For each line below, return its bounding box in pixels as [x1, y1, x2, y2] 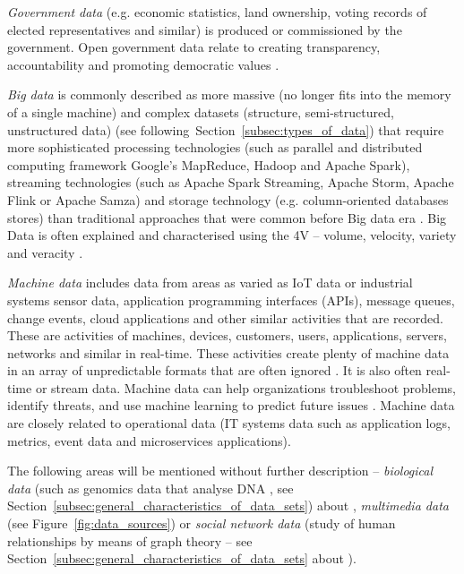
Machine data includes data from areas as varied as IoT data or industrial [7, 273, 413, 292]
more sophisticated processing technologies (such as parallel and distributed [7, 138, 423, 157]
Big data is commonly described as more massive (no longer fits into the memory [7, 85, 451, 104]
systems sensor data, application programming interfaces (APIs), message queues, [7, 290, 455, 309]
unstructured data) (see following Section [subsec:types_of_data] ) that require [7, 120, 444, 139]
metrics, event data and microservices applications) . [7, 431, 291, 450]
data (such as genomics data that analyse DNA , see [7, 478, 294, 497]
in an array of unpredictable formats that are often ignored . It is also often [7, 361, 422, 380]
